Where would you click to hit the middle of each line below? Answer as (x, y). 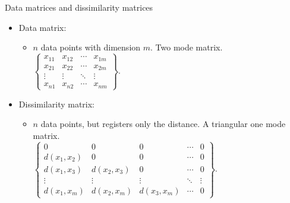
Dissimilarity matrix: (57, 104)
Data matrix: (42, 27)
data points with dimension (91, 47)
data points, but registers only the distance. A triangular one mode (163, 124)
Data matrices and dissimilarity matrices (79, 7)
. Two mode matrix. (187, 47)
